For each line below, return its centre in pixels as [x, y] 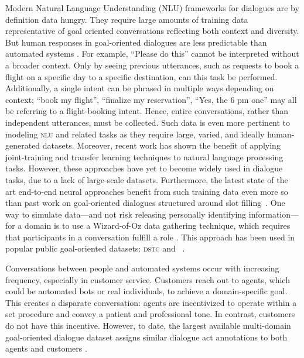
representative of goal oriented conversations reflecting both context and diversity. [152, 31]
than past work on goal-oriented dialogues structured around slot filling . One [145, 203]
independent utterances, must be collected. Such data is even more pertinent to [148, 122]
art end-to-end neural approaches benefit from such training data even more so [147, 191]
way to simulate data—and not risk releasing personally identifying [126, 214]
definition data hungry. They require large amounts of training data [127, 19]
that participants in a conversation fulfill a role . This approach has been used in [150, 237]
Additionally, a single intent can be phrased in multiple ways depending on [140, 88]
